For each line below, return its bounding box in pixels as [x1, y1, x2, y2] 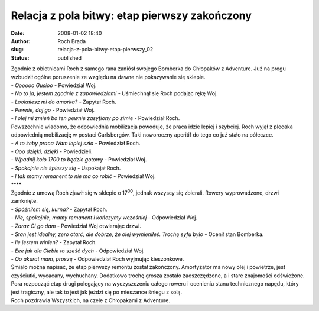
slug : [11, 46, 24, 53]
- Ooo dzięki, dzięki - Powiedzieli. [11, 148, 93, 155]
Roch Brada [57, 37, 86, 44]
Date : [11, 30, 25, 37]
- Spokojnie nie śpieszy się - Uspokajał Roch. [11, 164, 121, 171]
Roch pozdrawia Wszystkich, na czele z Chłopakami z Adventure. [11, 297, 171, 304]
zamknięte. [11, 197, 38, 205]
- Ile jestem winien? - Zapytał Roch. [11, 239, 97, 246]
